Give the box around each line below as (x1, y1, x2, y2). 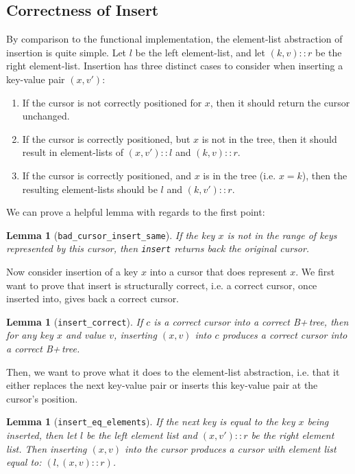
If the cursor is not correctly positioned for (22, 95, 202, 109)
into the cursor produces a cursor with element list (125, 441, 336, 455)
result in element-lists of (22, 145, 124, 159)
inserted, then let (6, 428, 77, 442)
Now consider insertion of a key (6, 264, 138, 279)
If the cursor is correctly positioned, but (22, 131, 191, 146)
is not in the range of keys (227, 227, 337, 242)
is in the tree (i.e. (203, 168, 276, 182)
